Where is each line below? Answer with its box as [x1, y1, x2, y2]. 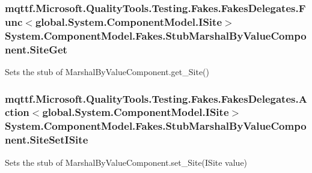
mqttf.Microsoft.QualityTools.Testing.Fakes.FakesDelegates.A [5, 91, 307, 106]
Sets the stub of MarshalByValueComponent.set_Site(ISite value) [5, 156, 248, 168]
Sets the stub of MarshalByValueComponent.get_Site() [5, 65, 209, 77]
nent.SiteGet [5, 41, 67, 56]
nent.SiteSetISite [5, 132, 88, 147]
